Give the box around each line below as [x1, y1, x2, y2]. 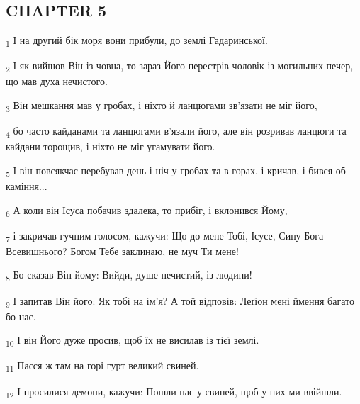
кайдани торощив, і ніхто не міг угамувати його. [6, 139, 215, 154]
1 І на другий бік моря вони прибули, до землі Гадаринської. [6, 33, 268, 49]
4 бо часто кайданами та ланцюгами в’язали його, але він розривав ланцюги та [6, 123, 347, 140]
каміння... [6, 179, 47, 193]
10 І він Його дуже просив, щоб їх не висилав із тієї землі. [6, 332, 259, 349]
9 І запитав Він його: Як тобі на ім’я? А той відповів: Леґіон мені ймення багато [6, 293, 354, 310]
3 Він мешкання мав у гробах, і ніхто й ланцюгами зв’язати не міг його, [6, 98, 317, 114]
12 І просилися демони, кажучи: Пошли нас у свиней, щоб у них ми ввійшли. [6, 383, 342, 400]
